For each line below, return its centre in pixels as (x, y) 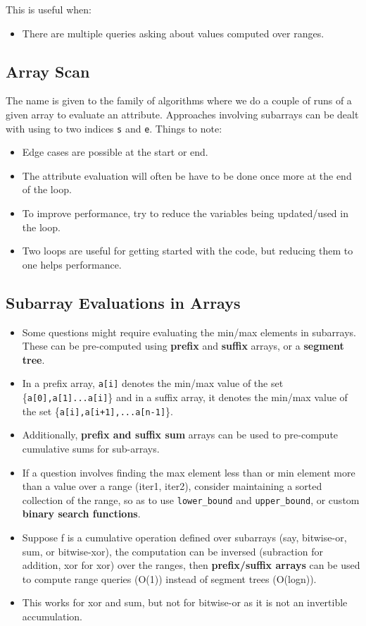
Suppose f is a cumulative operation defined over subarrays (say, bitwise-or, (184, 537)
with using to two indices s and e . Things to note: (114, 128)
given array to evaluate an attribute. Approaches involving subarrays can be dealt (182, 114)
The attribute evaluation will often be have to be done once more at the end (187, 175)
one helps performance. (72, 264)
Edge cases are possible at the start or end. (115, 152)
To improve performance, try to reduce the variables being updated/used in (185, 213)
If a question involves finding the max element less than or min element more (189, 472)
